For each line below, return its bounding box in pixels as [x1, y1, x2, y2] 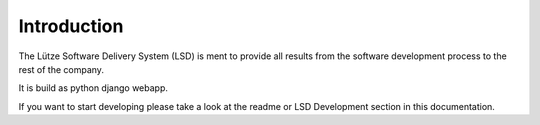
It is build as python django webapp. [18, 82, 169, 94]
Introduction [18, 15, 124, 37]
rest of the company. [18, 63, 105, 75]
